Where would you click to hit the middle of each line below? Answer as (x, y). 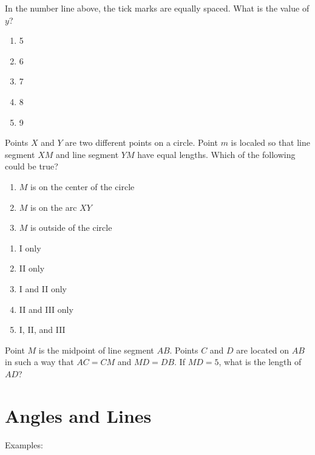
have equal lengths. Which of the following (216, 154)
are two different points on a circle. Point (141, 142)
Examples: (24, 444)
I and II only (43, 288)
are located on (263, 350)
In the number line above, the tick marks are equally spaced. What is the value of (157, 8)
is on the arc (54, 207)
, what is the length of (260, 362)
